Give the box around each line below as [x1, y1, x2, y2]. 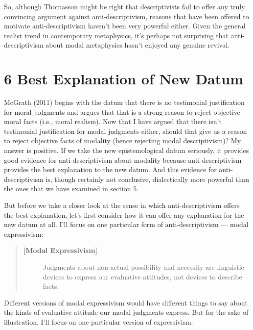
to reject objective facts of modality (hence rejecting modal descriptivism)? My [4, 135, 241, 146]
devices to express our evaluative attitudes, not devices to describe [43, 271, 242, 281]
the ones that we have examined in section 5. [4, 183, 139, 194]
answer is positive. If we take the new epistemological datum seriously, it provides [4, 145, 249, 155]
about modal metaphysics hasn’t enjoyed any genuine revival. [46, 40, 230, 50]
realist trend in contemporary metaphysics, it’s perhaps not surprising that [4, 30, 229, 40]
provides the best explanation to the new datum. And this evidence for [4, 164, 217, 175]
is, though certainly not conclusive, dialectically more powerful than [46, 174, 249, 184]
